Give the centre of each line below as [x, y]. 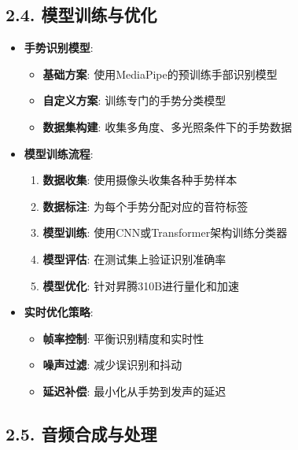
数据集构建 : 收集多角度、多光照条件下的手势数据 [167, 126]
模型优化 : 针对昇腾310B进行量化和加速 [141, 285]
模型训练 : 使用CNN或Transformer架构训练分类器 [165, 232]
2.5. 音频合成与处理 [81, 433]
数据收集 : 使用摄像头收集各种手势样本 [140, 180]
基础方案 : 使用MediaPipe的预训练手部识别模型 [160, 74]
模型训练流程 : [59, 153]
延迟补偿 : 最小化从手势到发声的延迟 [134, 391]
